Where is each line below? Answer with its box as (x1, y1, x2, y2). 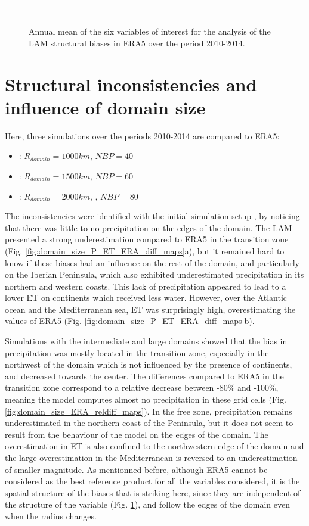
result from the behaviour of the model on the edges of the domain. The (5, 428, 268, 440)
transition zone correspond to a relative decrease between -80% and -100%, (5, 381, 279, 394)
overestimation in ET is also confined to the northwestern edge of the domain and (5, 440, 304, 452)
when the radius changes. (5, 509, 97, 522)
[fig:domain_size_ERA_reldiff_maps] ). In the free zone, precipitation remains (5, 404, 292, 417)
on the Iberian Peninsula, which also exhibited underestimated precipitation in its (5, 268, 304, 281)
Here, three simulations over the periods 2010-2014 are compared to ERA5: (5, 129, 280, 142)
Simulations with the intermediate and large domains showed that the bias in (5, 335, 288, 347)
